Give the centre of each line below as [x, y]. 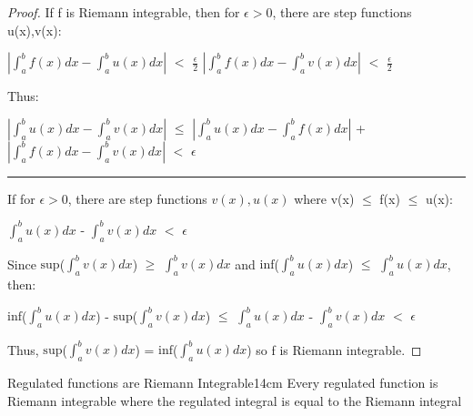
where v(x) [324, 198]
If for [21, 198]
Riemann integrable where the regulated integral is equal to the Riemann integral [235, 400]
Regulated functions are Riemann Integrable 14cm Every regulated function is [223, 383]
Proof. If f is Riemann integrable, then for [124, 12]
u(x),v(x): [35, 30]
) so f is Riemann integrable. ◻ [334, 349]
